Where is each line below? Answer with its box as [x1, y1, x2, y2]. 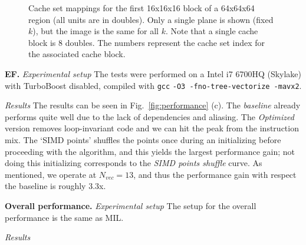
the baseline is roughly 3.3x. [5, 180, 106, 192]
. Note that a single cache [165, 25, 258, 37]
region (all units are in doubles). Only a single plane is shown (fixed [28, 13, 274, 25]
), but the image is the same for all [32, 25, 159, 37]
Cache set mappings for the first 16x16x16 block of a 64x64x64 [28, 2, 255, 14]
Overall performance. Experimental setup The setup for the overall [5, 199, 256, 211]
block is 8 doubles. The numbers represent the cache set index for [28, 36, 265, 48]
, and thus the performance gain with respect [133, 168, 297, 180]
